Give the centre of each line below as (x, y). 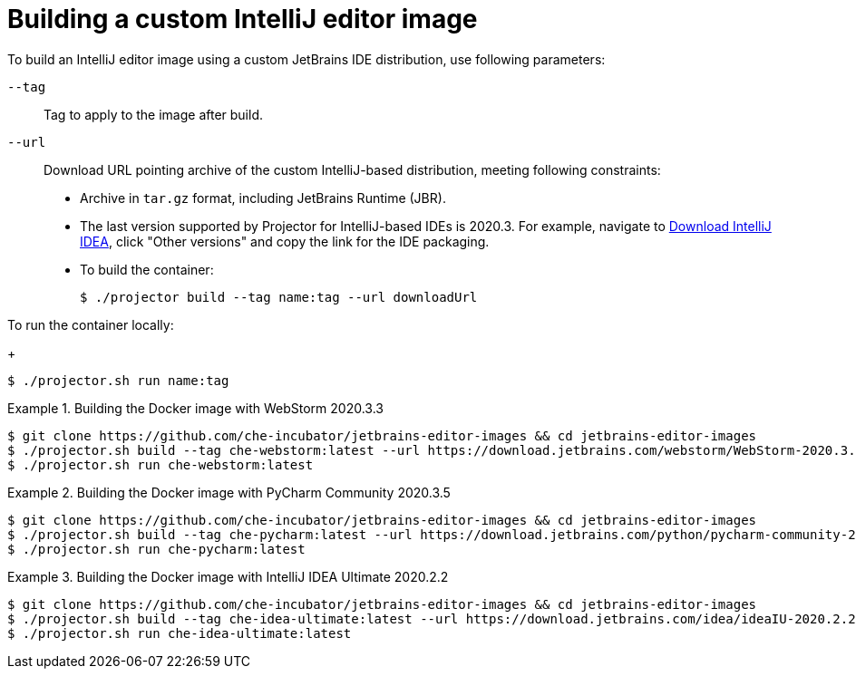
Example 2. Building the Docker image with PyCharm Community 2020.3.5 (229, 492)
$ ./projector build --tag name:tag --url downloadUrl (279, 297)
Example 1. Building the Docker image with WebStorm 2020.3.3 (195, 408)
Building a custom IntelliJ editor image (243, 19)
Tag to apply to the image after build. (153, 114)
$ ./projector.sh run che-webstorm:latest (160, 464)
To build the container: (147, 269)
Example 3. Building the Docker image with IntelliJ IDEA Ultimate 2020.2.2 (228, 576)
